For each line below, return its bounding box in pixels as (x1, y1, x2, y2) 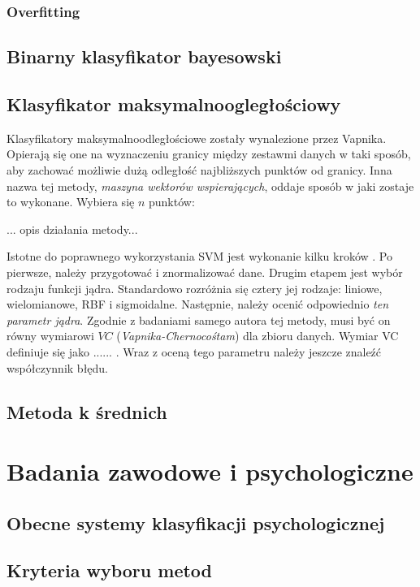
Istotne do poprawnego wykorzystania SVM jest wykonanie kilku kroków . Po (6, 248, 393, 265)
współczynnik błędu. (6, 359, 109, 376)
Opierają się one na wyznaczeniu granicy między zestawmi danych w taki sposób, (6, 145, 411, 162)
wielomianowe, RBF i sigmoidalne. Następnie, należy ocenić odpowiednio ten (6, 296, 389, 313)
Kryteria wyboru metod (6, 558, 213, 583)
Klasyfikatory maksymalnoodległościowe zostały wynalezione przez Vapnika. (6, 129, 387, 146)
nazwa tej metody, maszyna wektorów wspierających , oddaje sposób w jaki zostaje (6, 177, 414, 194)
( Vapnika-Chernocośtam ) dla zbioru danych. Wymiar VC (116, 327, 399, 344)
